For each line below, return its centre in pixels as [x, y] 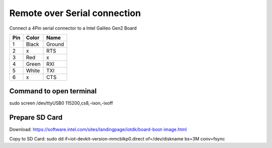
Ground [55, 44]
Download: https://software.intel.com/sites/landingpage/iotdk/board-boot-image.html [98, 129]
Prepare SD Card [36, 118]
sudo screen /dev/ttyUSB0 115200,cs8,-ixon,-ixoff [61, 103]
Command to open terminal [53, 91]
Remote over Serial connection [75, 13]
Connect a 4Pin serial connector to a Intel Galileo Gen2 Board [73, 28]
